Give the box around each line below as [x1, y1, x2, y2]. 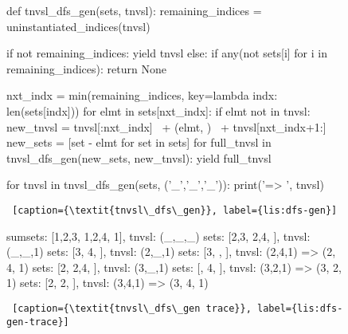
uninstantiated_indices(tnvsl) [6, 18, 151, 34]
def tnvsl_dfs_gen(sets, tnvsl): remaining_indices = [6, 2, 262, 18]
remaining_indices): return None [6, 60, 166, 77]
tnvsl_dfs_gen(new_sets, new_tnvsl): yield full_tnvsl [6, 149, 272, 166]
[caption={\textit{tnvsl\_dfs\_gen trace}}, [12, 302, 252, 314]
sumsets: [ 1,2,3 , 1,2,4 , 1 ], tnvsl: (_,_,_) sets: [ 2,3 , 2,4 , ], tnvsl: [6, 227, 311, 244]
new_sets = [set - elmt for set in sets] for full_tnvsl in [6, 134, 272, 151]
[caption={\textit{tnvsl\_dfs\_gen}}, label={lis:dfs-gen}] [12, 204, 338, 216]
